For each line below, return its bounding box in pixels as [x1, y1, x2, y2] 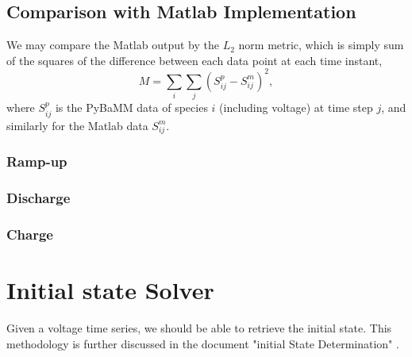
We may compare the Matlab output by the [6, 36, 219, 53]
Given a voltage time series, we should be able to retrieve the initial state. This [6, 320, 392, 336]
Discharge [6, 188, 71, 208]
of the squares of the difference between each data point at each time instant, [6, 52, 383, 68]
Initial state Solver [6, 274, 214, 306]
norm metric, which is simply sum [238, 36, 404, 53]
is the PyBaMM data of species [55, 99, 208, 116]
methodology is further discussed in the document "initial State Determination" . [6, 335, 399, 351]
